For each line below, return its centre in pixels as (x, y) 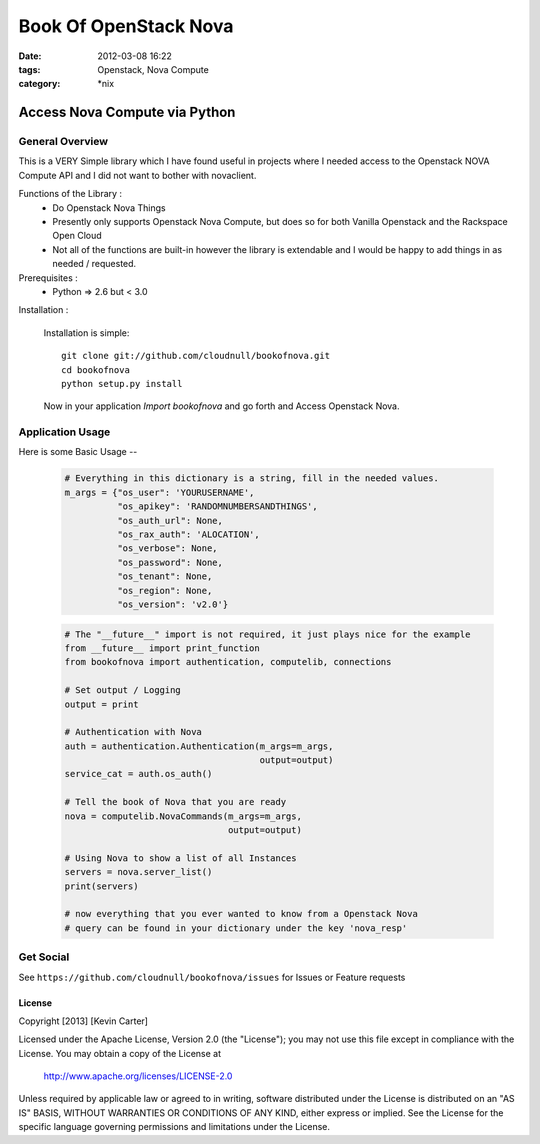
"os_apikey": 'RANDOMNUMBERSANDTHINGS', (217, 506)
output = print (101, 704)
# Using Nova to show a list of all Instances (180, 858)
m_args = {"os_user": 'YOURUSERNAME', (159, 492)
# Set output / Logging (123, 690)
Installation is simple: (86, 332)
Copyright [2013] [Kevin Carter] (83, 1021)
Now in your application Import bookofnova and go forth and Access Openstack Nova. (221, 406)
